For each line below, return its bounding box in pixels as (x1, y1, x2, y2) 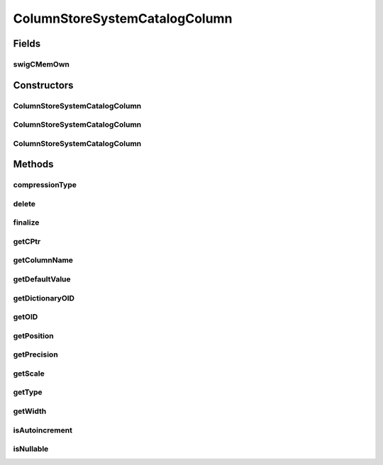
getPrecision (13, 349, 58, 359)
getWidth (13, 406, 47, 416)
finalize (13, 218, 40, 228)
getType (13, 387, 43, 397)
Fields (13, 38, 41, 50)
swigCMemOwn (13, 59, 70, 69)
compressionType (13, 180, 77, 190)
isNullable (13, 444, 49, 454)
